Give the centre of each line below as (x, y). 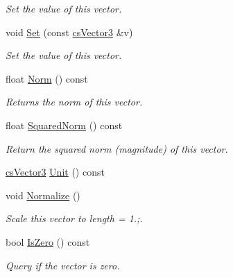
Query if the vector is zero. (63, 265)
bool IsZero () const (48, 241)
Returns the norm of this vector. (74, 102)
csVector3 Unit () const (55, 172)
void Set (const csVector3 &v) (69, 32)
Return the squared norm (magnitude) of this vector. (117, 148)
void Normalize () (43, 195)
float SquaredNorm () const (64, 125)
